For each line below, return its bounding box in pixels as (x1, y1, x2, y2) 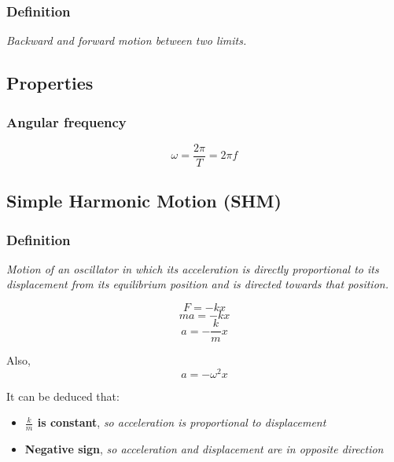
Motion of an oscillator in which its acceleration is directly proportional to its (6, 260, 379, 277)
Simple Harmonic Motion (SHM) (6, 189, 282, 213)
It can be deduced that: (6, 387, 120, 404)
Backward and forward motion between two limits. (6, 32, 247, 49)
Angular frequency (6, 112, 127, 131)
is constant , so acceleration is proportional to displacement (37, 414, 326, 431)
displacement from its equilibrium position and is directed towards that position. (6, 276, 388, 292)
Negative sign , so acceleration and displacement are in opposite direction (24, 441, 384, 457)
